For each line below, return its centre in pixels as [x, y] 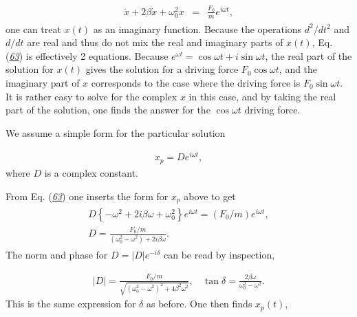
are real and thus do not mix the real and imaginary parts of [155, 42]
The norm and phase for [57, 254]
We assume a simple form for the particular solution [116, 132]
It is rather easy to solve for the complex [91, 96]
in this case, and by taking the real [262, 96]
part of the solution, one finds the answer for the [108, 110]
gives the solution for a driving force [162, 69]
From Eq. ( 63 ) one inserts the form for [87, 196]
